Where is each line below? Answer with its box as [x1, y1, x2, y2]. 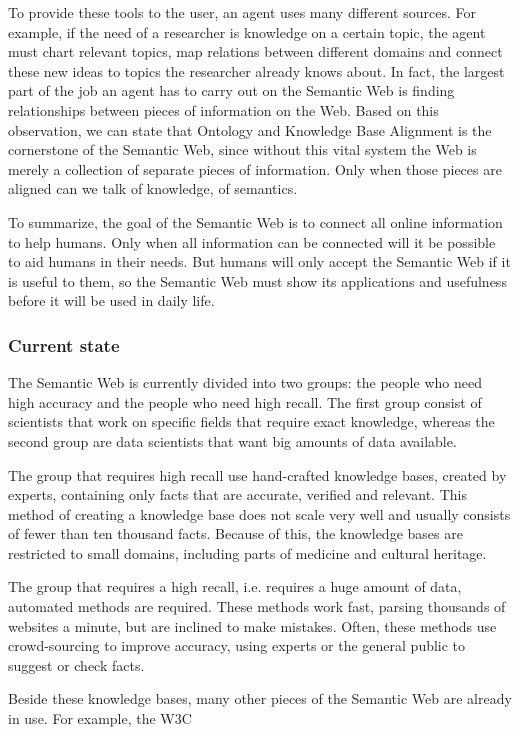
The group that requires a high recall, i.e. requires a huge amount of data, [8, 576, 462, 597]
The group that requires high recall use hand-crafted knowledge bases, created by [8, 464, 507, 485]
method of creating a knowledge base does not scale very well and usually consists [8, 503, 511, 524]
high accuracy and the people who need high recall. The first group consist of [8, 391, 482, 412]
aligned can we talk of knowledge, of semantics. [8, 178, 298, 199]
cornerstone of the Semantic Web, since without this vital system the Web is [8, 139, 477, 160]
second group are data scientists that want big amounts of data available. [8, 430, 457, 451]
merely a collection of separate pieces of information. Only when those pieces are [8, 158, 502, 179]
